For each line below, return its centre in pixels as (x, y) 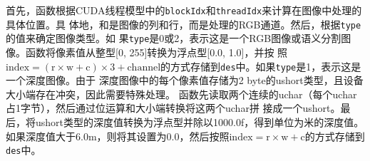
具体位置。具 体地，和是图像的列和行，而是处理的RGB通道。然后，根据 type (184, 24)
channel (144, 67)
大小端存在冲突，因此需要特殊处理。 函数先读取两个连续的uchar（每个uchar (181, 94)
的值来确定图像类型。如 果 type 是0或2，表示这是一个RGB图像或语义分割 (174, 38)
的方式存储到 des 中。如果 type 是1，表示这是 (261, 66)
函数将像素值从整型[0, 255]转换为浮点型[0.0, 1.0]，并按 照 (156, 52)
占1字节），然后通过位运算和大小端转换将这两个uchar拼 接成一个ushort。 (173, 108)
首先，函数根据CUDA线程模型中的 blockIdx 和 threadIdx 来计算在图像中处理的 (184, 10)
